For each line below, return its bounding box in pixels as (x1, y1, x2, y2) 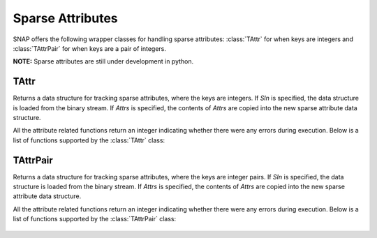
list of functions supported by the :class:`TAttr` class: (13, 136, 165, 144)
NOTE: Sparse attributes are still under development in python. (13, 57, 194, 66)
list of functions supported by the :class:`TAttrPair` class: (13, 215, 177, 223)
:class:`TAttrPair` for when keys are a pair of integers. (13, 44, 167, 52)
